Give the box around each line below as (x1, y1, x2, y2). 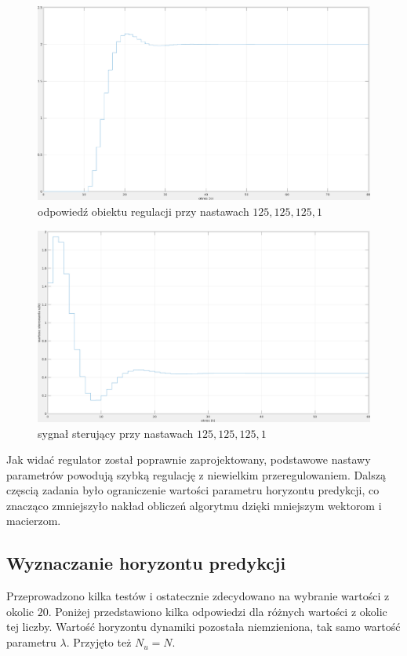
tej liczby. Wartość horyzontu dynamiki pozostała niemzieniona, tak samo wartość (6, 618, 401, 635)
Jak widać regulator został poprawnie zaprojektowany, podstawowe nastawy (6, 451, 371, 468)
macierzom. (6, 512, 61, 529)
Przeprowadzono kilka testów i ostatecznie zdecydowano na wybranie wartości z (6, 588, 390, 604)
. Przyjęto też (66, 634, 132, 651)
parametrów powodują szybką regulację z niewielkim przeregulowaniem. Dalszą (6, 466, 386, 483)
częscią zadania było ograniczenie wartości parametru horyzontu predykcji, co (6, 482, 380, 498)
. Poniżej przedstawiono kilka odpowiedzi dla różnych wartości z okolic (48, 603, 387, 619)
